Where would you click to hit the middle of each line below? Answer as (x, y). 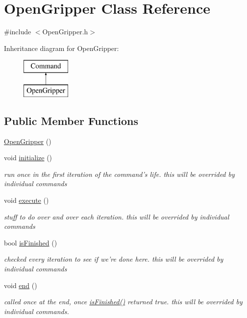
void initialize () (28, 158)
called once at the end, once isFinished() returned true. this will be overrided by (123, 302)
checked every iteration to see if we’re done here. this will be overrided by (114, 259)
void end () (21, 285)
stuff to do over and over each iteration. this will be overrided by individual (117, 216)
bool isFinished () (31, 242)
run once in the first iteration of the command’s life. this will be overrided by (119, 174)
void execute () (26, 200)
